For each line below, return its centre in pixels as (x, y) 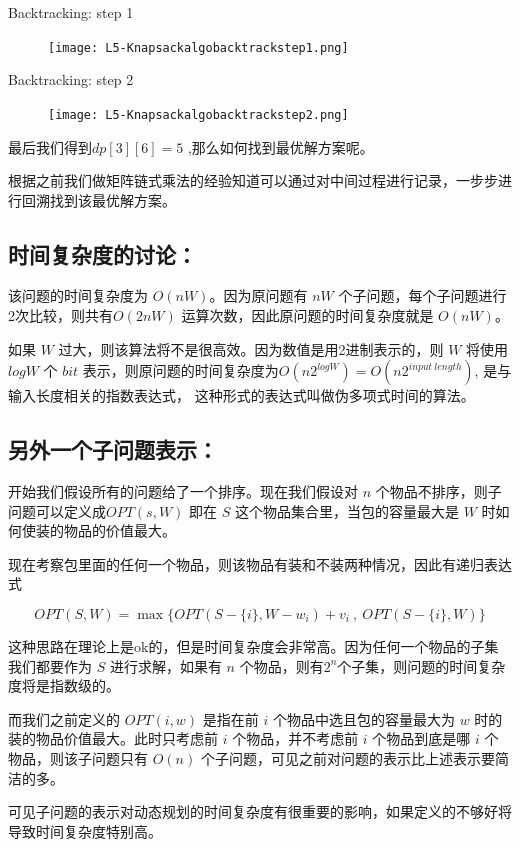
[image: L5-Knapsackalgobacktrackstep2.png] (198, 114)
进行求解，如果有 (165, 665)
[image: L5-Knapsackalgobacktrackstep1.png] (198, 47)
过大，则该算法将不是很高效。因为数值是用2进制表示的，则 (251, 348)
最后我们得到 (50, 146)
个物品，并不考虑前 (295, 738)
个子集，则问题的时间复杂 (421, 665)
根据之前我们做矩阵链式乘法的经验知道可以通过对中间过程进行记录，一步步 (253, 180)
